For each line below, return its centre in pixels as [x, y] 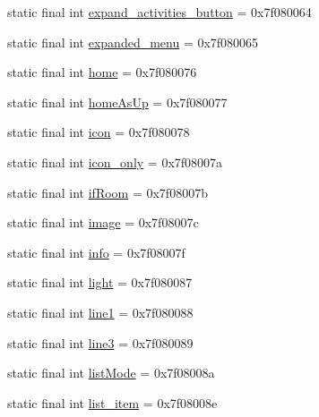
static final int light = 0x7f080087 [100, 282]
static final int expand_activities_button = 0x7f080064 [159, 12]
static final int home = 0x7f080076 [102, 72]
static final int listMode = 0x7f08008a [111, 373]
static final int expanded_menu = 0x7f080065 [133, 42]
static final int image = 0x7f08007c [103, 222]
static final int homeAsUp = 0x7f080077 [117, 102]
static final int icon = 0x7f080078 [99, 132]
